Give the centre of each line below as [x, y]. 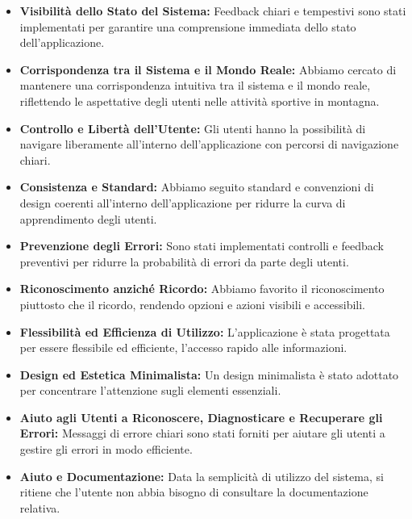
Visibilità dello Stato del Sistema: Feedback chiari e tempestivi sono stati [213, 10]
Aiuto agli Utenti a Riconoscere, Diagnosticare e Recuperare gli [201, 417]
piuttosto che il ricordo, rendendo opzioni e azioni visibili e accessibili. [193, 304]
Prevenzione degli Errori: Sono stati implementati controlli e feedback [202, 246]
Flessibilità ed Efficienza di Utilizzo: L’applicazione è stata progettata [205, 331]
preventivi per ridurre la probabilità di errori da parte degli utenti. [184, 261]
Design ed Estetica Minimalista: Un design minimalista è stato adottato [209, 374]
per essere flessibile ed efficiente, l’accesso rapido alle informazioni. [183, 347]
